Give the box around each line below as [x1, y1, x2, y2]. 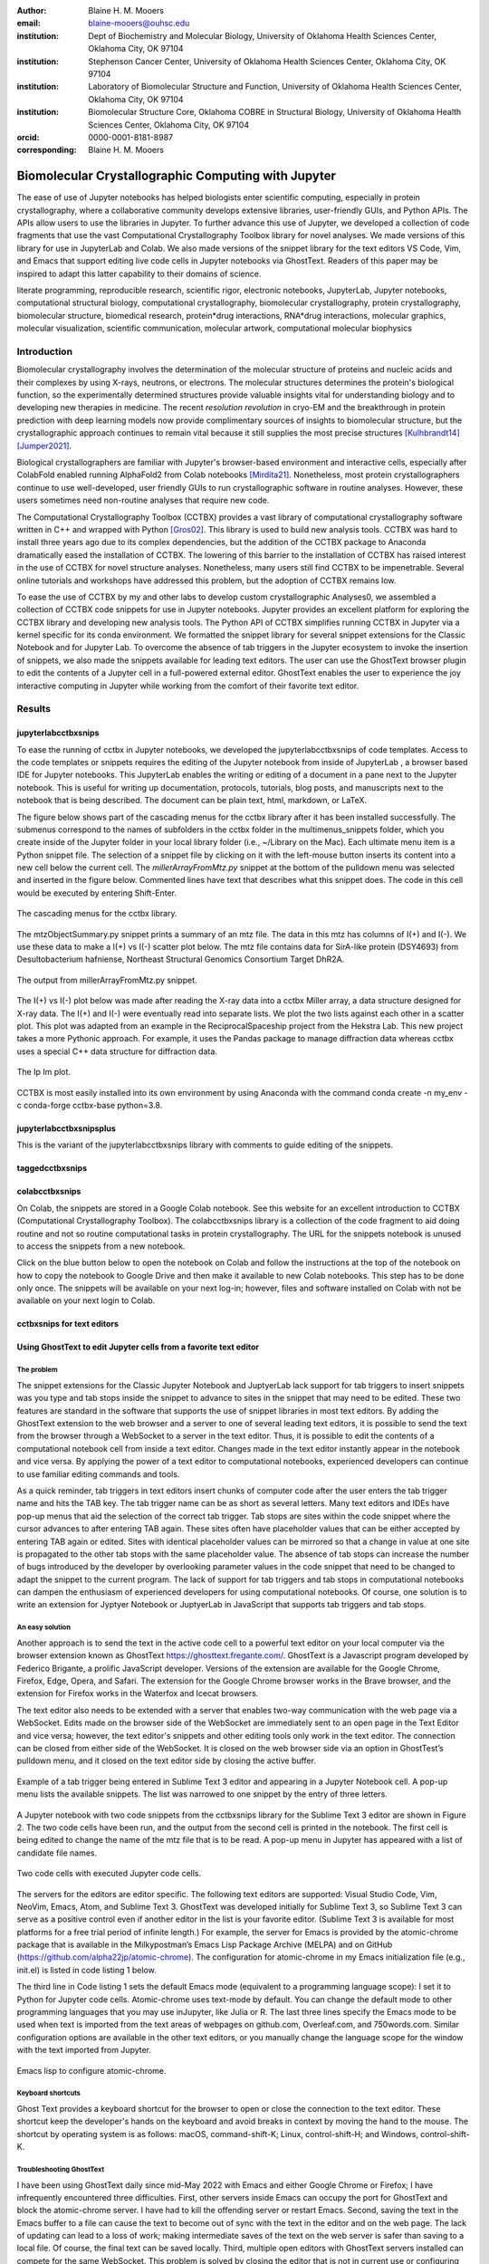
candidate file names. [16, 1847, 98, 1858]
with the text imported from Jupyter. [16, 2045, 152, 2056]
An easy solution [16, 1623, 72, 1632]
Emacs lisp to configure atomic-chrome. [16, 2065, 167, 2076]
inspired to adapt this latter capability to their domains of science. [16, 268, 262, 279]
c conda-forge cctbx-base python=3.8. [16, 1099, 163, 1110]
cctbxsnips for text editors [16, 1319, 120, 1329]
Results [16, 703, 52, 715]
